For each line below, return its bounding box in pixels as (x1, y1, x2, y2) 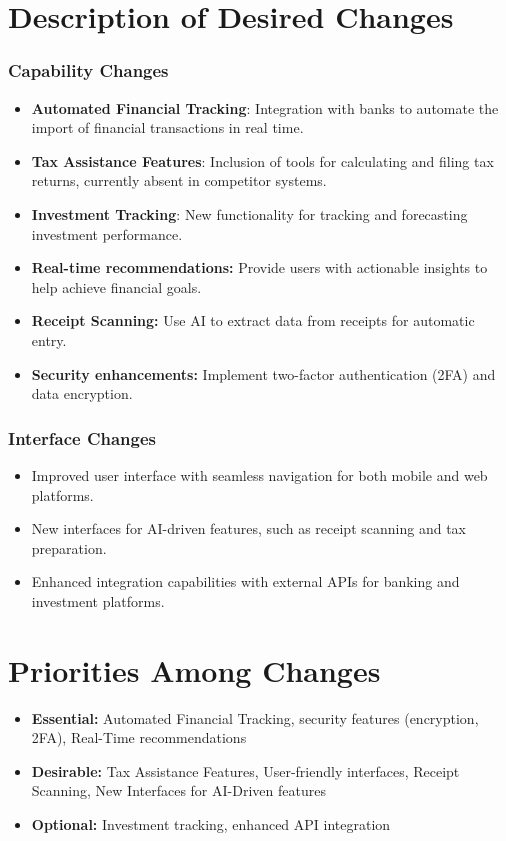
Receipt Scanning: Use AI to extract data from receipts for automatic (31, 310, 475, 331)
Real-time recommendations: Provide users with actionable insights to (31, 257, 488, 278)
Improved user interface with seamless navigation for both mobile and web (31, 464, 488, 485)
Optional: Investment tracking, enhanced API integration (31, 814, 391, 834)
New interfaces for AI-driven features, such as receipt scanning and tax (31, 518, 466, 539)
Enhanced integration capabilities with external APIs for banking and (31, 571, 460, 592)
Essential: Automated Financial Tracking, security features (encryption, (31, 707, 479, 728)
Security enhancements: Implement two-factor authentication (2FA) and (31, 363, 496, 384)
